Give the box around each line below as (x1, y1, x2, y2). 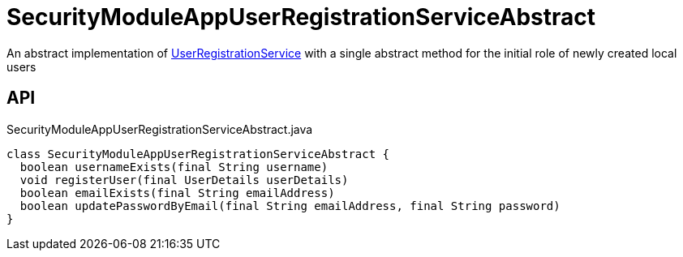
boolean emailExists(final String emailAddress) (19, 186, 335, 199)
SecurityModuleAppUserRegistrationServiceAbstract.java (6, 122, 313, 136)
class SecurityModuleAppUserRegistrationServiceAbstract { (6, 147, 390, 161)
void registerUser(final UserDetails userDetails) (19, 173, 349, 186)
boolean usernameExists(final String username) (19, 160, 329, 173)
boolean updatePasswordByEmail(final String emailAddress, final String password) (19, 199, 561, 212)
